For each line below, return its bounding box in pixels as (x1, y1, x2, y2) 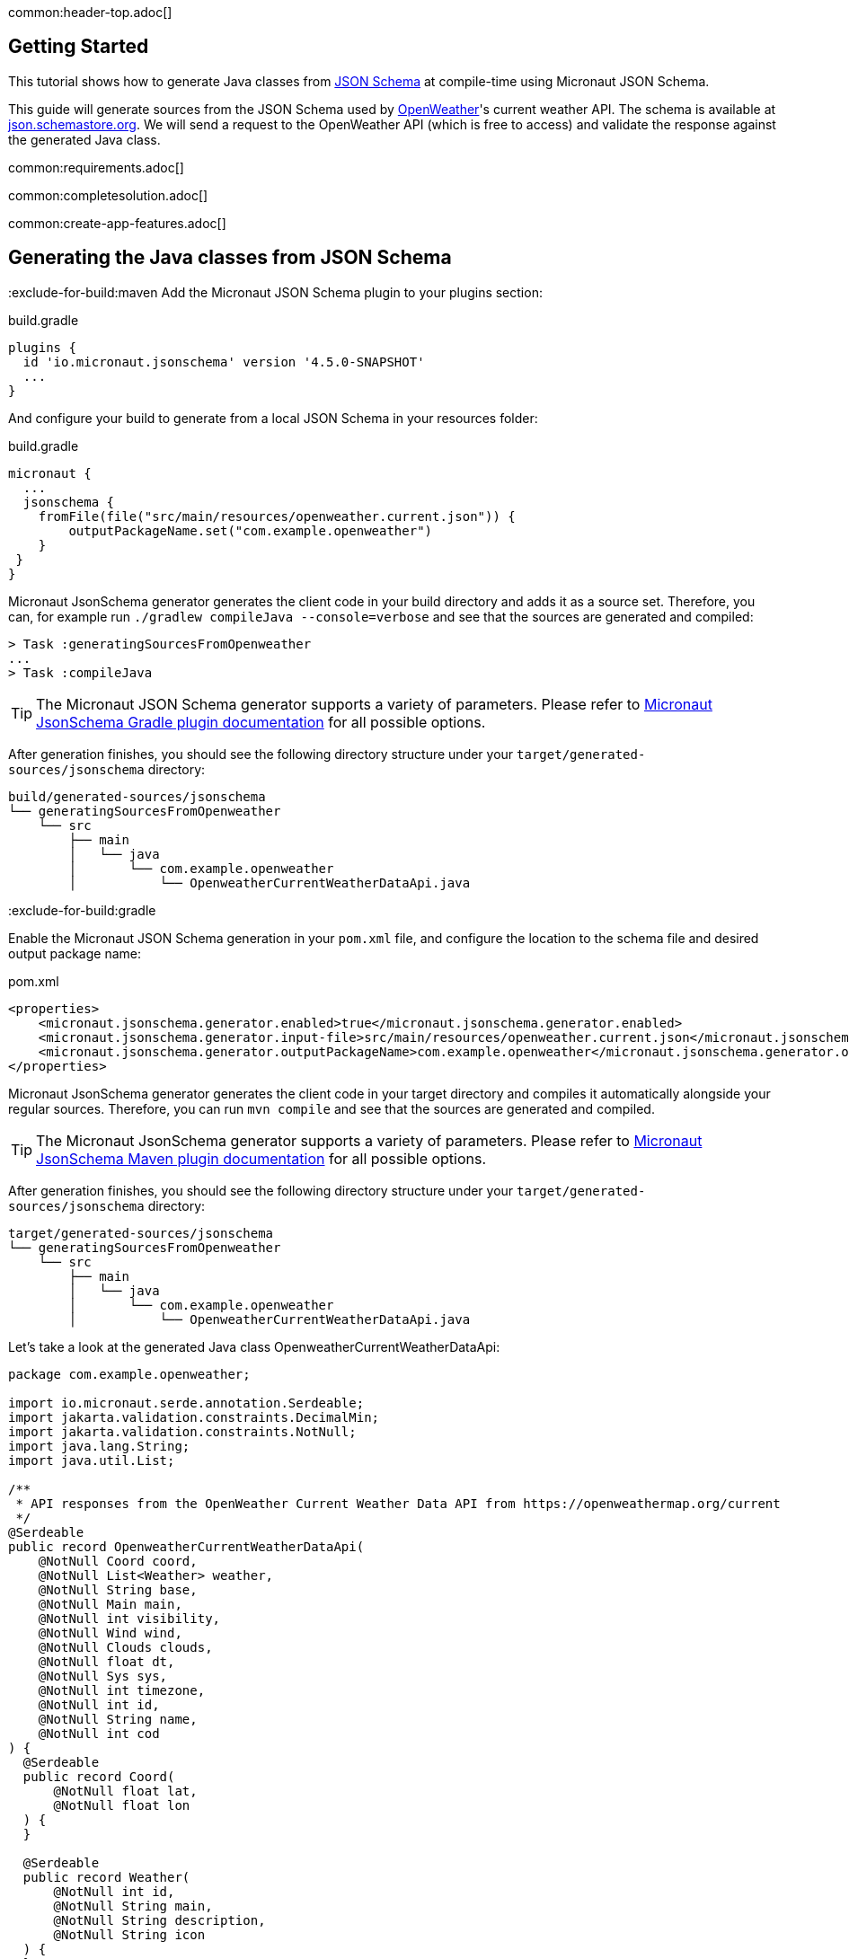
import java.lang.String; (8, 1438, 190, 1453)
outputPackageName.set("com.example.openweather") (68, 523, 433, 538)
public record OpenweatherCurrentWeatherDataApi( (8, 1539, 365, 1554)
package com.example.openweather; (8, 1366, 251, 1381)
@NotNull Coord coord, (38, 1553, 198, 1568)
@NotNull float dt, (38, 1654, 175, 1669)
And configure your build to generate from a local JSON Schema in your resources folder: (8, 410, 538, 426)
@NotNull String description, (53, 1912, 266, 1928)
